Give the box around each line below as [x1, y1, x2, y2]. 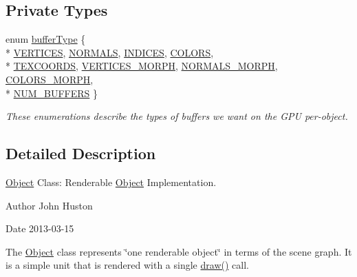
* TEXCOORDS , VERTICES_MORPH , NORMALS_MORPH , [6, 59, 278, 73]
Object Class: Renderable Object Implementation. [6, 174, 217, 189]
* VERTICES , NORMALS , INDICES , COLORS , [6, 45, 214, 59]
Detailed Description [6, 143, 156, 164]
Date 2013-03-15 [6, 221, 74, 236]
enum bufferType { [6, 32, 86, 46]
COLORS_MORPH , [6, 72, 94, 86]
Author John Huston [6, 198, 93, 212]
